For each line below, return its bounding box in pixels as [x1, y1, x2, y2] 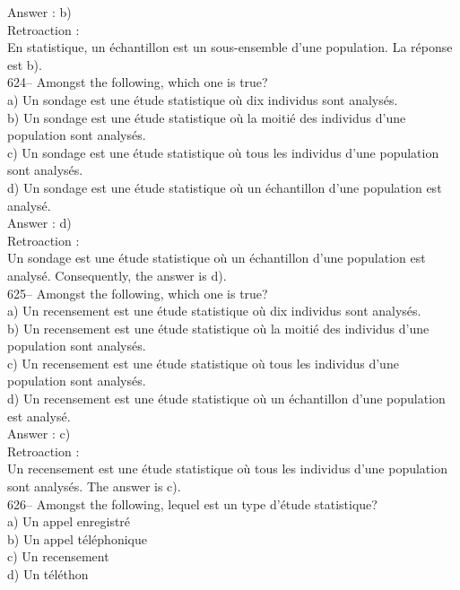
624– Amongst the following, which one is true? [7, 73, 268, 91]
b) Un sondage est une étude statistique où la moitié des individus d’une [7, 108, 406, 126]
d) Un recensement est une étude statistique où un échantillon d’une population [7, 389, 446, 408]
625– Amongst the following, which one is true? [7, 283, 268, 302]
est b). [7, 55, 42, 74]
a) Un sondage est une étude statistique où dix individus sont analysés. [7, 90, 398, 108]
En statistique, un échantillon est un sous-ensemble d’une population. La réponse [7, 38, 453, 56]
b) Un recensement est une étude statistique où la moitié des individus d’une [7, 318, 430, 337]
